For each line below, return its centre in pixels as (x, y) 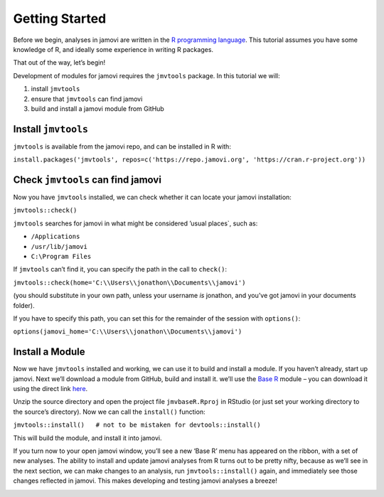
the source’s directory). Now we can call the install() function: (109, 412)
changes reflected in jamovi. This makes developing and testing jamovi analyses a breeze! (145, 481)
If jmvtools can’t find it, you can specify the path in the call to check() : (120, 269)
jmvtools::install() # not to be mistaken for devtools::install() (137, 425)
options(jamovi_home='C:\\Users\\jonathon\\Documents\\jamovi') (128, 332)
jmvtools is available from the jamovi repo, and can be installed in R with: (122, 146)
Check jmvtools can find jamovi (87, 180)
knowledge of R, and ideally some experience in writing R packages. (113, 49)
